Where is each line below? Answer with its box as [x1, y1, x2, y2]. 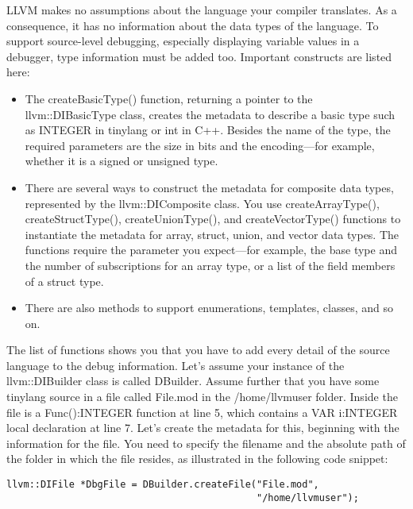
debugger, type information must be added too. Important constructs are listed [6, 48, 392, 64]
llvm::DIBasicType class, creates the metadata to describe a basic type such [25, 106, 396, 122]
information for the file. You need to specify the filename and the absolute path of [6, 434, 406, 451]
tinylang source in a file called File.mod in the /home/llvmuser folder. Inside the [6, 388, 398, 405]
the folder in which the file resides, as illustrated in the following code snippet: [6, 450, 388, 467]
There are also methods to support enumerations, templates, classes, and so [25, 299, 393, 316]
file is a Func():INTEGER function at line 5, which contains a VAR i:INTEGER [6, 403, 398, 420]
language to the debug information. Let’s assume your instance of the [6, 357, 345, 373]
